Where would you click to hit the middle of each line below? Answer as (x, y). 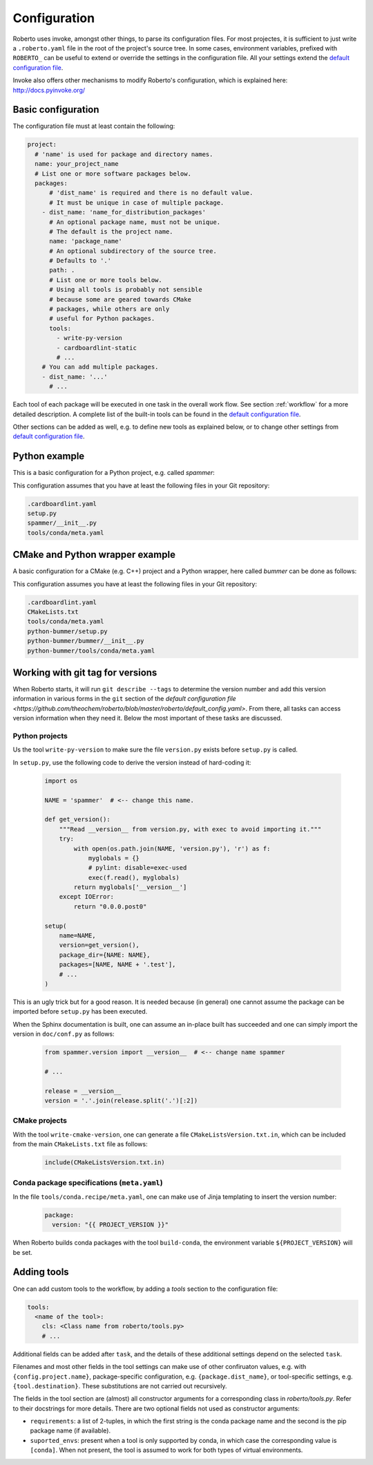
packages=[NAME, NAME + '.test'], (117, 965)
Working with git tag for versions (85, 673)
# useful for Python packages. (102, 319)
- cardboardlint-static (97, 348)
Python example (49, 456)
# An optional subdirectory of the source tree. (133, 251)
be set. (22, 1252)
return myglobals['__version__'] (130, 887)
